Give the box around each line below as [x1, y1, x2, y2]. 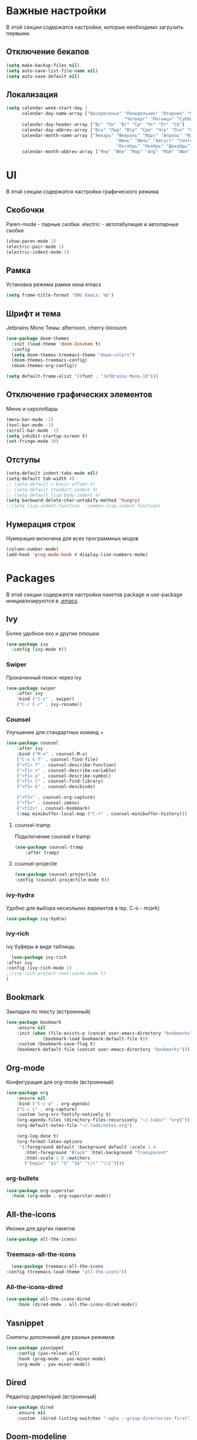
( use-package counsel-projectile [14, 872, 97, 877]
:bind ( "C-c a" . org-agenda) [16, 1101, 91, 1106]
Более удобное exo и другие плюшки [6, 630, 100, 637]
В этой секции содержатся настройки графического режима [6, 188, 159, 195]
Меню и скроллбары [6, 405, 58, 412]
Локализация [6, 89, 58, 99]
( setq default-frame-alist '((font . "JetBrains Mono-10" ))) [6, 374, 159, 379]
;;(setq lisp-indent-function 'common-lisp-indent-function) [6, 503, 161, 509]
